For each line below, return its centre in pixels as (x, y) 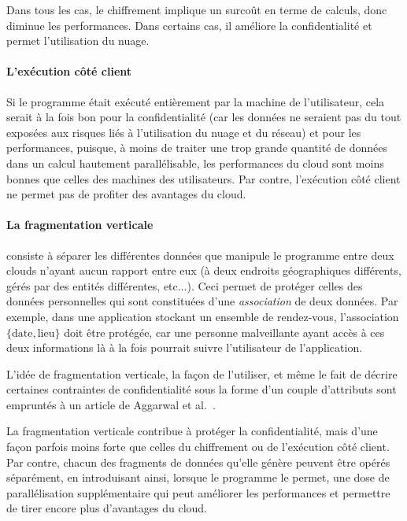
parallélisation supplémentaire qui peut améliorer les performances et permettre (198, 492)
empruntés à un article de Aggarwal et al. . (111, 404)
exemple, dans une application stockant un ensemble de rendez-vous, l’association (203, 316)
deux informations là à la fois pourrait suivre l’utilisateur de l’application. (185, 347)
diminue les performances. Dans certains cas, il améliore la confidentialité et (189, 25)
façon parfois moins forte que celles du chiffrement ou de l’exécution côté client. (198, 447)
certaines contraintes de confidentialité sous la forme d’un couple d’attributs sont (202, 389)
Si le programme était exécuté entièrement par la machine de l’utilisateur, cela (196, 101)
